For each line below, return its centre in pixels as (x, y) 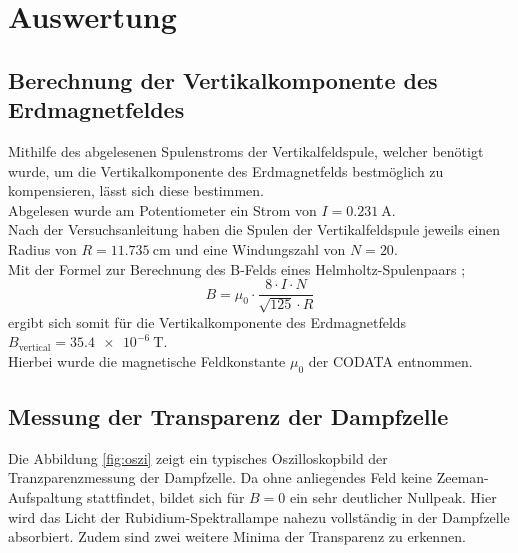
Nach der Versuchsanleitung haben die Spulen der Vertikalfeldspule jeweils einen (254, 229)
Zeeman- (462, 477)
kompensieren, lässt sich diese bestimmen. (136, 190)
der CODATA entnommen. (390, 360)
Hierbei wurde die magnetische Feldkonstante (147, 360)
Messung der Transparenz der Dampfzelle (228, 415)
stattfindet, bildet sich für (166, 496)
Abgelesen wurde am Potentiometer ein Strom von (162, 209)
